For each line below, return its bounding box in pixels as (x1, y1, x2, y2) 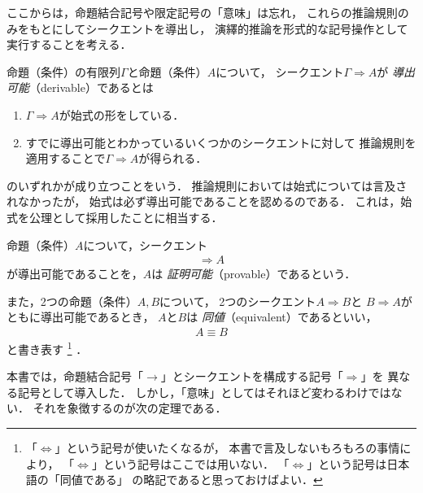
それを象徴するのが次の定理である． (33, 399, 227, 417)
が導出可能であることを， (7, 265, 143, 282)
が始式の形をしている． (59, 106, 185, 123)
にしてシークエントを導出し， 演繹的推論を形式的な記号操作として (51, 20, 408, 37)
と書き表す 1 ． (7, 338, 88, 357)
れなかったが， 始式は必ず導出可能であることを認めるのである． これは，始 (7, 193, 412, 210)
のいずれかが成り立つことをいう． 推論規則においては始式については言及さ (7, 177, 408, 194)
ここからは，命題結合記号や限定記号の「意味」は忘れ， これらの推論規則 (7, 4, 398, 20)
